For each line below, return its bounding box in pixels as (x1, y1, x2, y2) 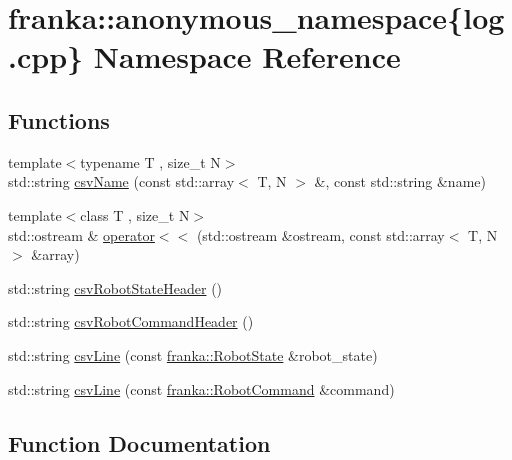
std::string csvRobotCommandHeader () (8, 311, 254, 332)
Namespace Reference (93, 36, 401, 77)
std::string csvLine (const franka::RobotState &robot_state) (8, 344, 378, 365)
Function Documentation (8, 427, 271, 458)
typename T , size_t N (80, 151, 221, 172)
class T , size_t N (80, 204, 190, 225)
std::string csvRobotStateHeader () (8, 277, 223, 298)
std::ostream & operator (8, 224, 155, 245)
